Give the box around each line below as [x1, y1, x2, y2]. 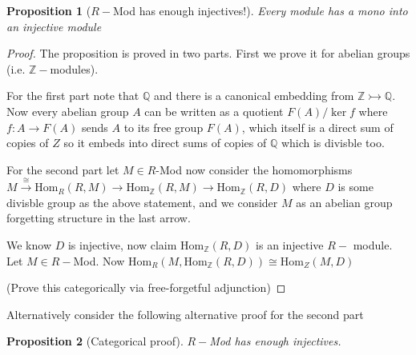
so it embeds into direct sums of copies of [63, 134, 267, 151]
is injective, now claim [67, 236, 177, 253]
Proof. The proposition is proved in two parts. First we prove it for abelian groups [6, 45, 410, 62]
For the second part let [6, 161, 119, 177]
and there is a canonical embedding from [153, 87, 354, 104]
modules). [50, 60, 99, 77]
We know [6, 236, 51, 253]
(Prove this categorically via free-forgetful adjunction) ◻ [6, 279, 286, 296]
